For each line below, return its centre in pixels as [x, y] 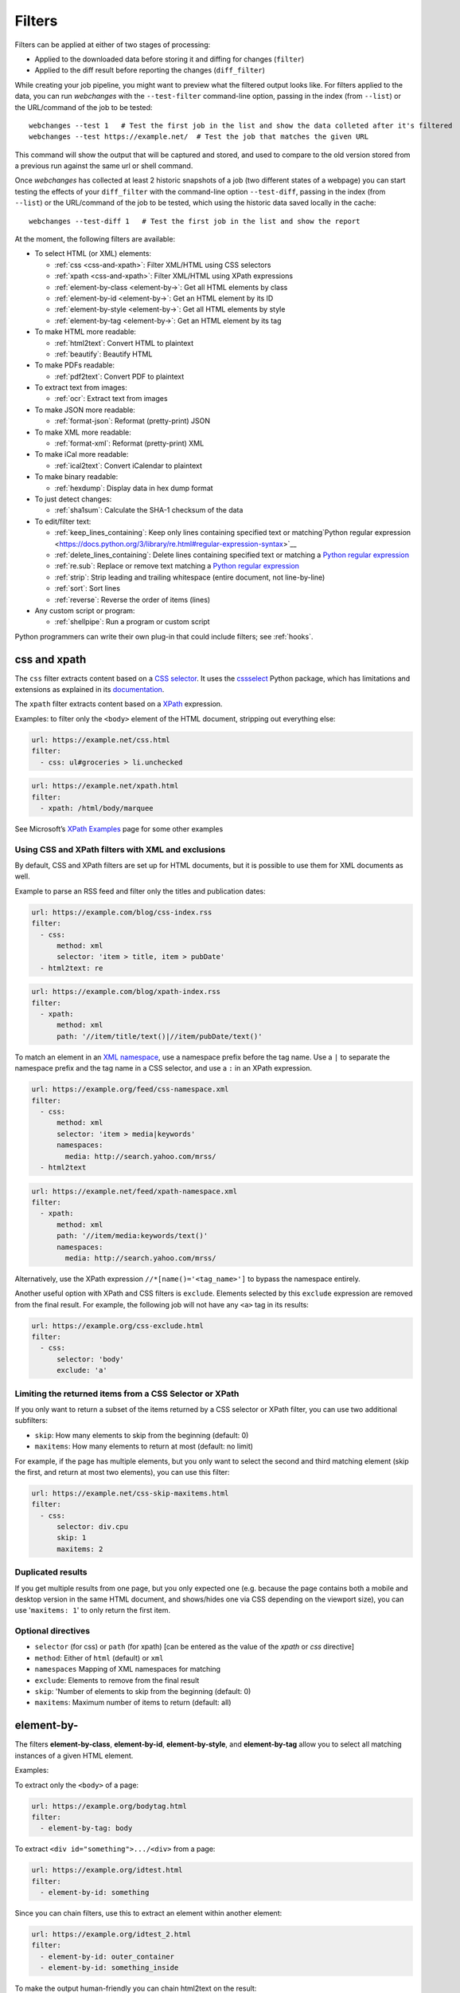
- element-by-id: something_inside [109, 1968]
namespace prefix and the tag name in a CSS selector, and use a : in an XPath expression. [164, 1068]
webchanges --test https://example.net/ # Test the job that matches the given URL [199, 137]
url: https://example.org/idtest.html [107, 1870]
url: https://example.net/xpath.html [105, 786]
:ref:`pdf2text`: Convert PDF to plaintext [119, 376]
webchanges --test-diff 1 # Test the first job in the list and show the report [195, 221]
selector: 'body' [91, 1359]
